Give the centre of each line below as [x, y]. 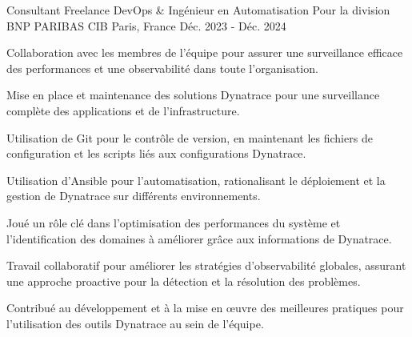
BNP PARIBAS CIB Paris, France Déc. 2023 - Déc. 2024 [146, 25]
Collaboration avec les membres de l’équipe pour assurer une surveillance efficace [205, 52]
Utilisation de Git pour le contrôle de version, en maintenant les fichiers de [190, 137]
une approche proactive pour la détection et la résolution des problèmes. [184, 281]
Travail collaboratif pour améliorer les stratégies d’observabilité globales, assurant [206, 265]
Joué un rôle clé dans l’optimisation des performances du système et [174, 222]
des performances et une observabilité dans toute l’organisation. [162, 68]
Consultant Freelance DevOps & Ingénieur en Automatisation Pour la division [198, 10]
